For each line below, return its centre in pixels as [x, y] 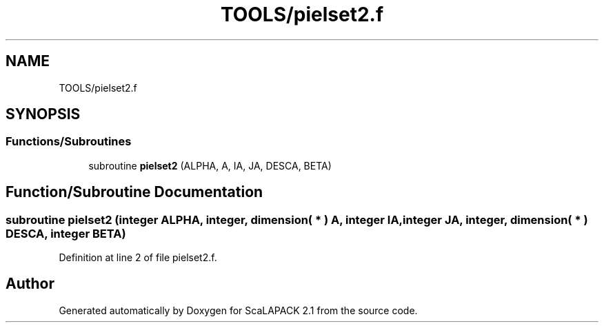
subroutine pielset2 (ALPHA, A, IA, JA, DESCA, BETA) [210, 165]
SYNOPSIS [43, 114]
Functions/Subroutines [69, 142]
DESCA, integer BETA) [66, 233]
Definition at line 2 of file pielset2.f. [138, 258]
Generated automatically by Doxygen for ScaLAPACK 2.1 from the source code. [238, 310]
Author [30, 284]
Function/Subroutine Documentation [134, 192]
